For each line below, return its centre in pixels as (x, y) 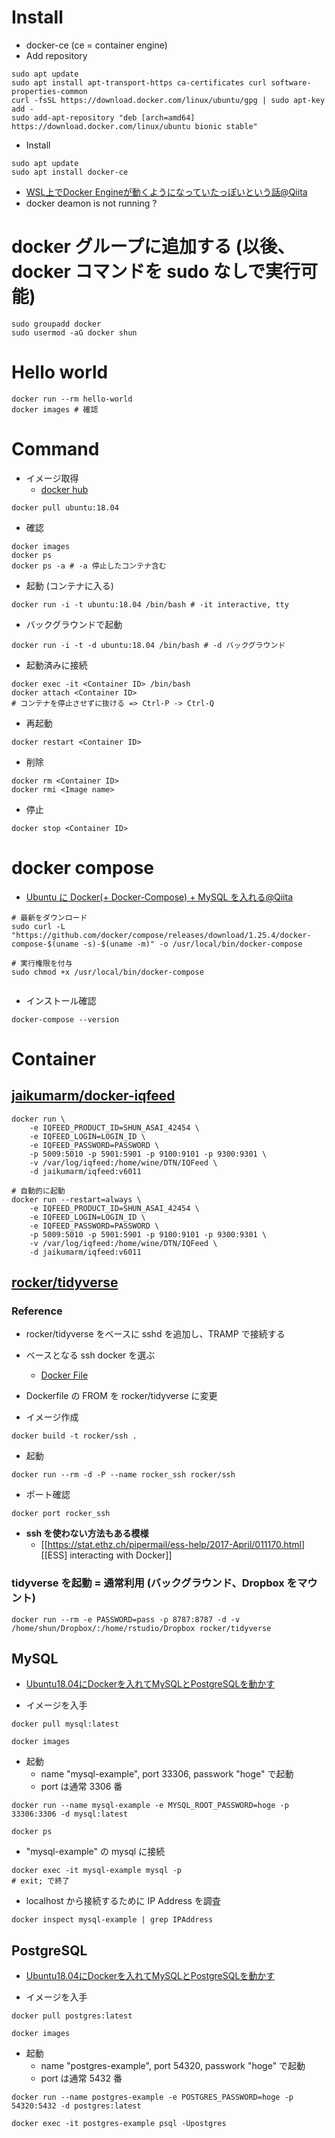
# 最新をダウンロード (49, 917)
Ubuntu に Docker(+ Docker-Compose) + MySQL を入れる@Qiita (159, 897)
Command (55, 449)
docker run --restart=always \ (76, 1199)
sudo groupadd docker (56, 324)
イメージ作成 (52, 1417)
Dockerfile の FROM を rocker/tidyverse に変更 (121, 1396)
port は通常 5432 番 (81, 2078)
